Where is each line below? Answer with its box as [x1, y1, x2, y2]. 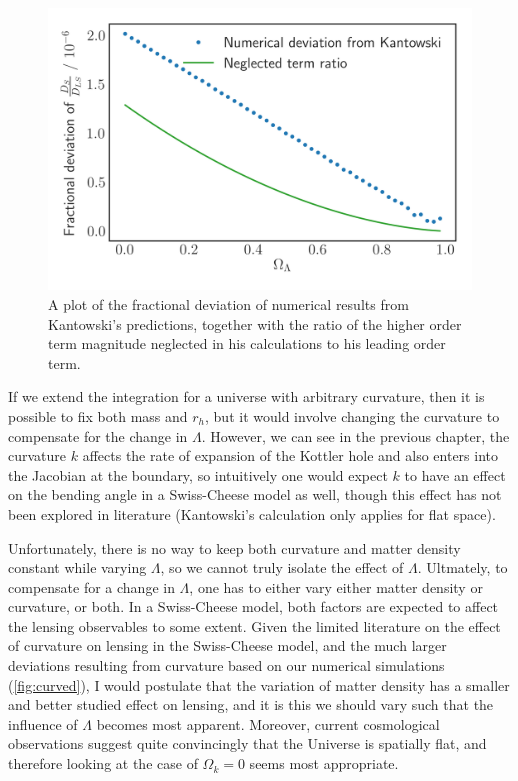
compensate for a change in [8, 576, 175, 597]
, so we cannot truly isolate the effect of [160, 557, 404, 578]
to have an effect [404, 464, 506, 485]
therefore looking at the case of [8, 753, 198, 774]
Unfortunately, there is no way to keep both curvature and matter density [8, 537, 461, 558]
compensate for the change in [8, 425, 188, 446]
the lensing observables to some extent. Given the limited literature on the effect [8, 615, 501, 636]
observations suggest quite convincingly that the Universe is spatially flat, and [8, 733, 487, 754]
